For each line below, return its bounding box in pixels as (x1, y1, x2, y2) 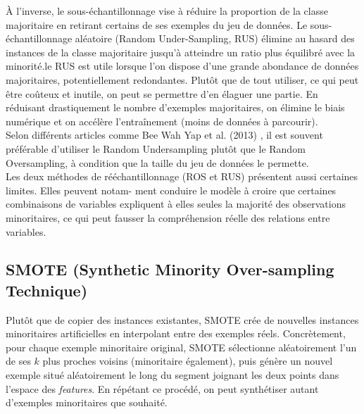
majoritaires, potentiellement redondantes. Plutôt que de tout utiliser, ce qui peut (6, 72, 359, 87)
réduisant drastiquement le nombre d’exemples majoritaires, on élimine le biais (6, 100, 345, 115)
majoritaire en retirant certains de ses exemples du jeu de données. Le (6, 17, 308, 32)
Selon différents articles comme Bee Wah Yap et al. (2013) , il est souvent (6, 127, 323, 142)
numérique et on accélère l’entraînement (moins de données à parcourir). (6, 113, 318, 128)
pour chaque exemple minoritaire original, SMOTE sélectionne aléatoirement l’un (6, 339, 357, 354)
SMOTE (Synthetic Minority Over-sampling (6, 258, 334, 280)
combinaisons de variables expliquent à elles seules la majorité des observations (6, 196, 346, 211)
